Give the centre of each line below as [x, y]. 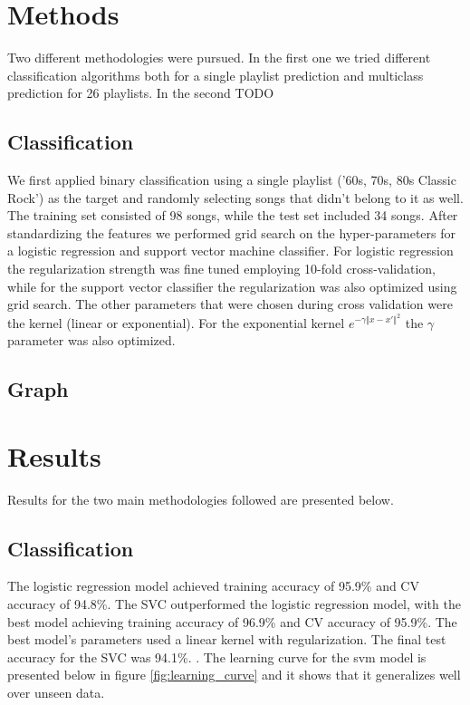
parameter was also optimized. [91, 340]
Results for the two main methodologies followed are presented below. [201, 499]
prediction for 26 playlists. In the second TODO [141, 93]
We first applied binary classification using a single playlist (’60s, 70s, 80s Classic [232, 180]
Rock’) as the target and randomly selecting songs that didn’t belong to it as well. [235, 197]
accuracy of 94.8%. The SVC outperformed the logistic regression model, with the [234, 603]
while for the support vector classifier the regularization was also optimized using [232, 286]
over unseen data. [56, 692]
